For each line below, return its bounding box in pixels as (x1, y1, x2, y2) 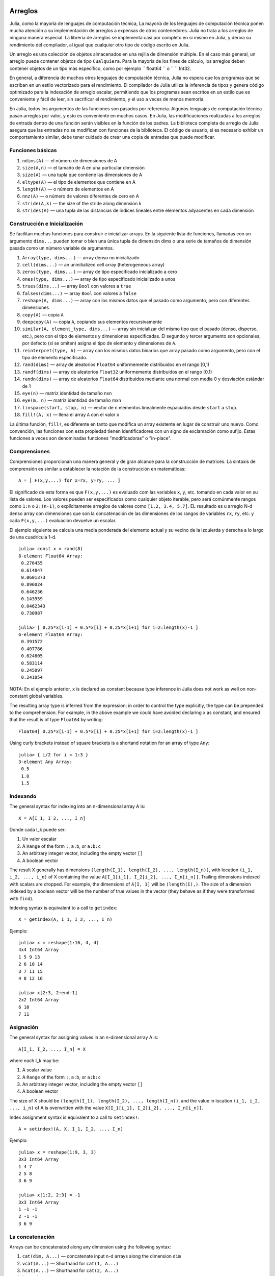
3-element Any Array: (18, 758, 72, 765)
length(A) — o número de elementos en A (22, 186, 114, 192)
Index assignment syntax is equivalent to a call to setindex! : (9, 1114, 140, 1120)
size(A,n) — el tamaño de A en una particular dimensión (22, 164, 145, 170)
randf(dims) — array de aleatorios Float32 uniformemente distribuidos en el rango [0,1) (22, 369, 212, 375)
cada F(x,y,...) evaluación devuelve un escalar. (9, 518, 117, 524)
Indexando (9, 793, 37, 800)
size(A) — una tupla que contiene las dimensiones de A (22, 171, 143, 178)
